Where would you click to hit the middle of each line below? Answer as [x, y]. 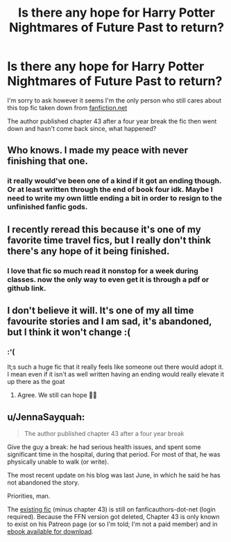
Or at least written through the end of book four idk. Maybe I [110, 190]
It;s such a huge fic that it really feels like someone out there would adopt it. [115, 367]
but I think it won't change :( [69, 332]
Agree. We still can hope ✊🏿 [57, 395]
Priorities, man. [29, 496]
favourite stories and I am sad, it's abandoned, [110, 321]
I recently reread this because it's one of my [104, 229]
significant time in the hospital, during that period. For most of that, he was [114, 455]
